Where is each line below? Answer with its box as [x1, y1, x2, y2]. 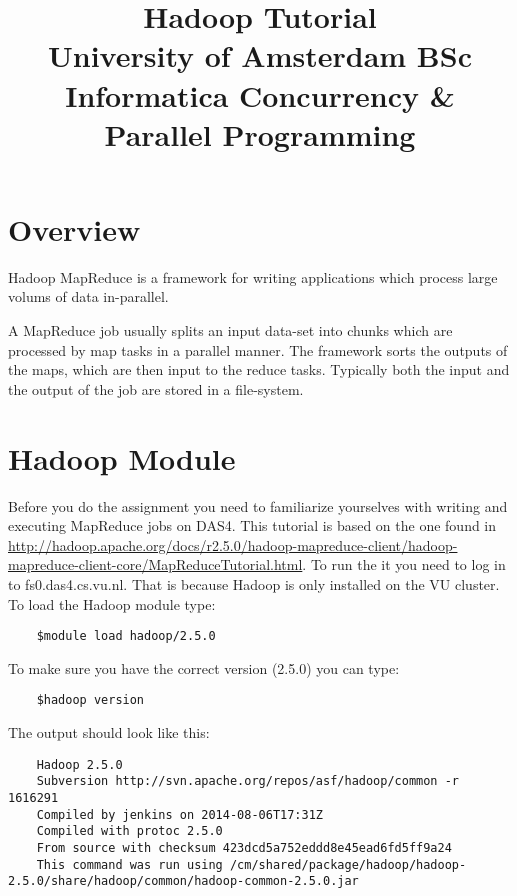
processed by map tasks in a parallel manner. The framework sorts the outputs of [8, 339, 508, 360]
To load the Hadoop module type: [8, 593, 216, 614]
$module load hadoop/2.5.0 [36, 629, 216, 644]
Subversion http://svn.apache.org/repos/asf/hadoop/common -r [36, 774, 460, 789]
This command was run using [36, 857, 223, 872]
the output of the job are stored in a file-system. [8, 378, 304, 399]
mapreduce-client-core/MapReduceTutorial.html [8, 554, 303, 575]
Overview [8, 208, 141, 249]
